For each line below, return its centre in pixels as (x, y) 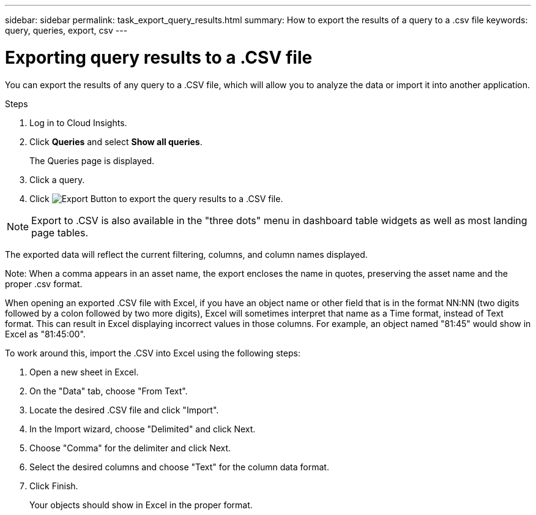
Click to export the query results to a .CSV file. (156, 198)
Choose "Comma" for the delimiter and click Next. (130, 448)
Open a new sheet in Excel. (84, 372)
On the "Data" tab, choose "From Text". (109, 391)
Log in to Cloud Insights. (78, 122)
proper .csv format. (44, 284)
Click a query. (57, 179)
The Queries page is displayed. (92, 160)
